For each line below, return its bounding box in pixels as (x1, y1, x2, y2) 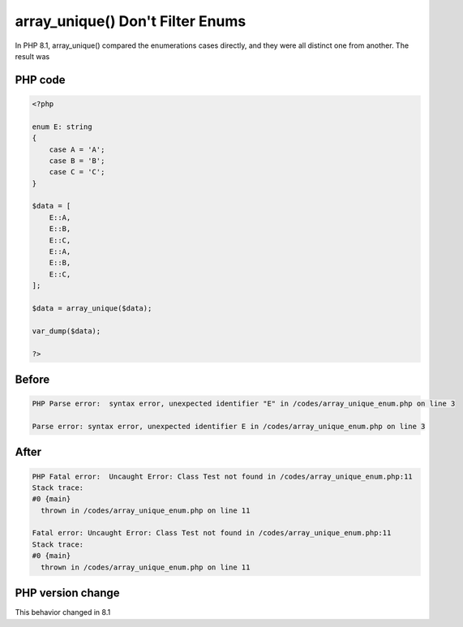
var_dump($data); (32, 326, 101, 336)
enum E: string (32, 122, 92, 131)
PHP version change (15, 586, 121, 600)
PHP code (15, 73, 66, 87)
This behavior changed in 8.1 (15, 608, 111, 617)
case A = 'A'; (49, 144, 105, 154)
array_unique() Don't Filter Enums (15, 12, 247, 30)
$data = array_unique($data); (32, 303, 152, 312)
